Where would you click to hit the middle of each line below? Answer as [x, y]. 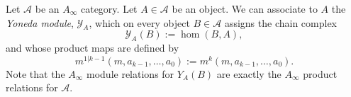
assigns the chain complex [281, 22]
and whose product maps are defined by [93, 48]
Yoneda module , [40, 22]
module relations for [130, 73]
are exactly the [249, 73]
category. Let [109, 8]
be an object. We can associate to [245, 8]
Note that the [35, 73]
